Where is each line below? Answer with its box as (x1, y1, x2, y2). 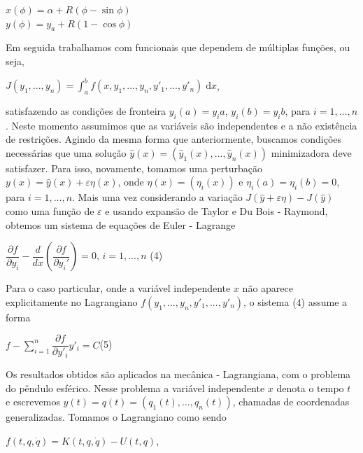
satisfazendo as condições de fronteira (6, 103, 166, 118)
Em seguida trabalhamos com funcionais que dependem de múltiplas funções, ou (6, 40, 350, 55)
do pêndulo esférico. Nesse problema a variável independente (6, 380, 265, 395)
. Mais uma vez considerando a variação (72, 190, 243, 204)
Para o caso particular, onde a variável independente (6, 281, 231, 295)
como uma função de (6, 204, 94, 218)
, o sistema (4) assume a (243, 294, 348, 309)
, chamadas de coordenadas (232, 394, 350, 409)
